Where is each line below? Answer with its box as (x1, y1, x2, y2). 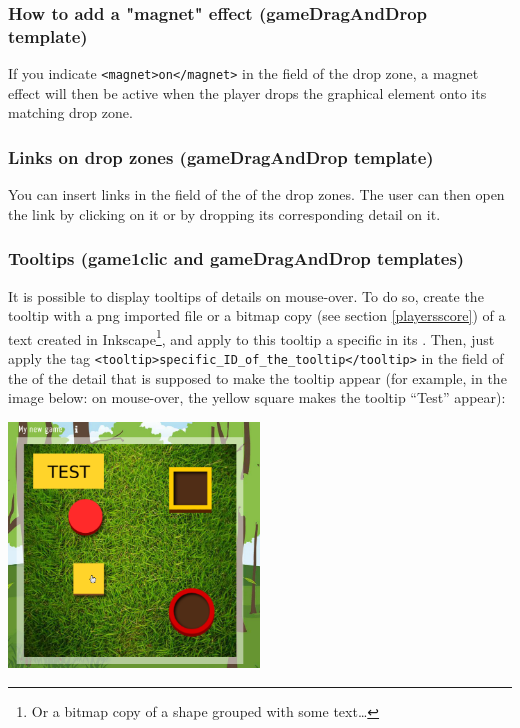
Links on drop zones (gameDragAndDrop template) (8, 144, 434, 169)
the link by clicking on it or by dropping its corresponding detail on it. (8, 203, 441, 224)
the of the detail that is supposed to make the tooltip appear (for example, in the (8, 367, 507, 388)
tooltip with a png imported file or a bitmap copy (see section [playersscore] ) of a (8, 305, 506, 326)
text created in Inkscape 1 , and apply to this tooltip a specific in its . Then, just (8, 325, 495, 349)
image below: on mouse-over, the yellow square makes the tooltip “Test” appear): (8, 387, 506, 408)
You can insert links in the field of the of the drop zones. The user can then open (8, 184, 505, 205)
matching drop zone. (8, 102, 133, 123)
